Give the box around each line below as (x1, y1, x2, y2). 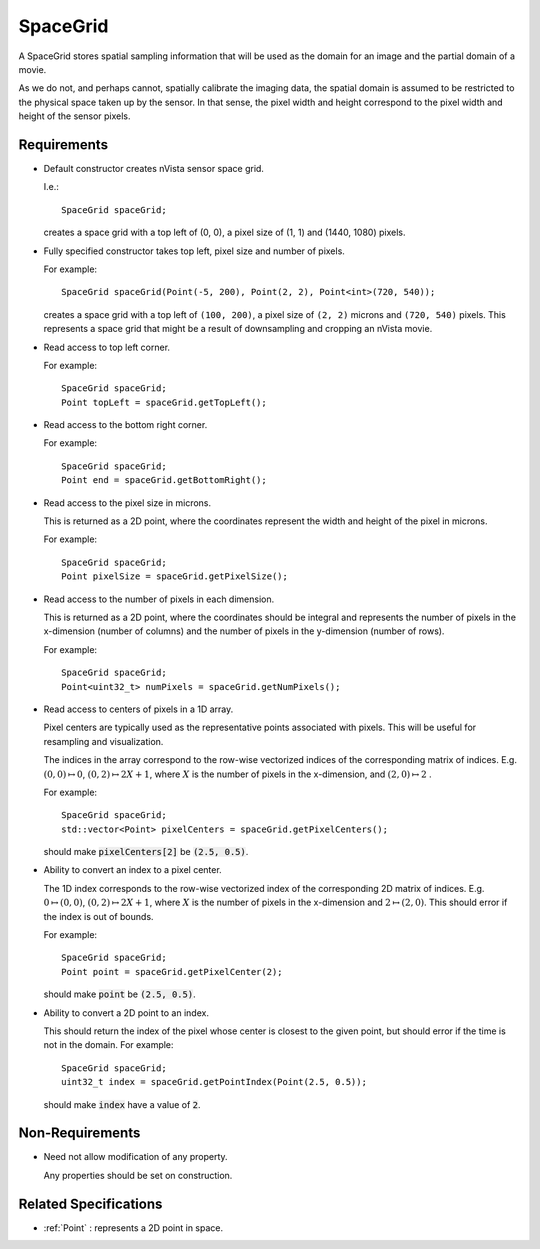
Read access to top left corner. (43, 341, 170, 353)
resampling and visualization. (43, 735, 164, 747)
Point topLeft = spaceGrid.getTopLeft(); (61, 396, 267, 408)
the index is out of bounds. (43, 910, 154, 922)
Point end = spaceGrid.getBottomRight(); (61, 475, 267, 486)
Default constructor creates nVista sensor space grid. (43, 163, 265, 175)
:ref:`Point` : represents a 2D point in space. (43, 1221, 224, 1234)
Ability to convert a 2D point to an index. (43, 1006, 210, 1019)
